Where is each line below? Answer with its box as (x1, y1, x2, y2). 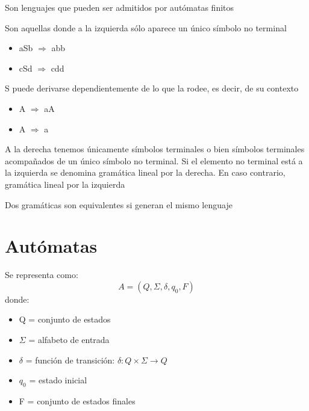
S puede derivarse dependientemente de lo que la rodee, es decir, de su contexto (5, 82, 299, 94)
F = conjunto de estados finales (19, 395, 136, 407)
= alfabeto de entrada (28, 333, 110, 346)
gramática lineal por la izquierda (5, 178, 125, 190)
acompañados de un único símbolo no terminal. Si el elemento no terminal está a (5, 154, 303, 167)
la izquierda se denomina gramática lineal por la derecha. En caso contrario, (5, 166, 286, 179)
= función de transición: (25, 353, 115, 366)
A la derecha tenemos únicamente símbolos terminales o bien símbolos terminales (5, 143, 305, 155)
